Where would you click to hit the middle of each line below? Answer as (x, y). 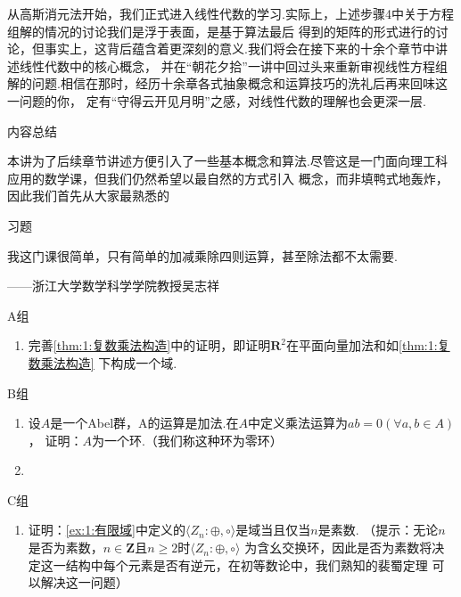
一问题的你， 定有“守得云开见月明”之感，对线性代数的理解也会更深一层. (217, 100)
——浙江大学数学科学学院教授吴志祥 (113, 286)
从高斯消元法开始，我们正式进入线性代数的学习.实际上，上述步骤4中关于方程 (230, 13)
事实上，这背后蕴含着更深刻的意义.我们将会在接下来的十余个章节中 (239, 49)
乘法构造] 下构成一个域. (109, 362)
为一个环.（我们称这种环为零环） (187, 440)
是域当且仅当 (273, 530)
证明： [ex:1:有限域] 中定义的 (107, 530)
